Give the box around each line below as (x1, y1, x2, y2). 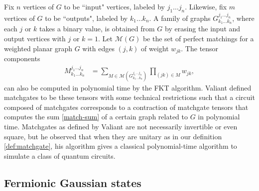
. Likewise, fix (185, 1, 227, 11)
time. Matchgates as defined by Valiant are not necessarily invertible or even (4, 121, 238, 131)
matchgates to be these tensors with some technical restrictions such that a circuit (4, 92, 255, 102)
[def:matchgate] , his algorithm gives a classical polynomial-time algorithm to (4, 141, 237, 151)
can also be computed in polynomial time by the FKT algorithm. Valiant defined (4, 82, 252, 93)
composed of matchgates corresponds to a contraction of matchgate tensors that (4, 101, 249, 112)
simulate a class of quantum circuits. (4, 150, 116, 161)
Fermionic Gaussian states (4, 175, 141, 190)
